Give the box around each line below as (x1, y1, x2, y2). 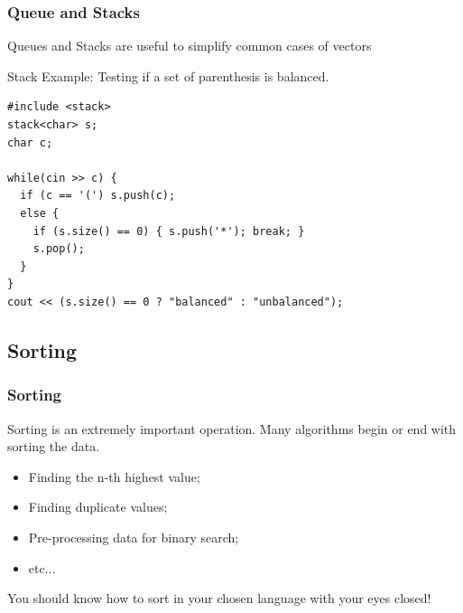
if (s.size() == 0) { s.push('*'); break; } (32, 224, 305, 238)
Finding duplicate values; (28, 497, 168, 516)
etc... (28, 558, 56, 577)
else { (20, 206, 60, 220)
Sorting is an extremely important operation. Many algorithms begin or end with (7, 419, 457, 438)
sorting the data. (7, 437, 100, 456)
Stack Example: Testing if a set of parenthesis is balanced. (7, 66, 329, 85)
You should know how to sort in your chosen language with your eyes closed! (7, 589, 431, 608)
